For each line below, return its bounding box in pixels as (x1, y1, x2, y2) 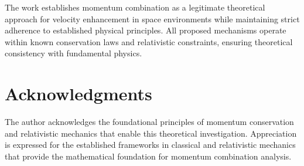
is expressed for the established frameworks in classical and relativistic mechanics (5, 138, 296, 151)
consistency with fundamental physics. (5, 47, 142, 59)
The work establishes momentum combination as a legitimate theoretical (5, 1, 265, 13)
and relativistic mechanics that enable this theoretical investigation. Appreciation (5, 127, 297, 139)
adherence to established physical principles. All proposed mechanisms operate (5, 24, 286, 36)
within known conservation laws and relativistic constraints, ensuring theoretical (5, 35, 293, 48)
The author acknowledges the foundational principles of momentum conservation (5, 116, 294, 128)
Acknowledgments (5, 82, 152, 106)
